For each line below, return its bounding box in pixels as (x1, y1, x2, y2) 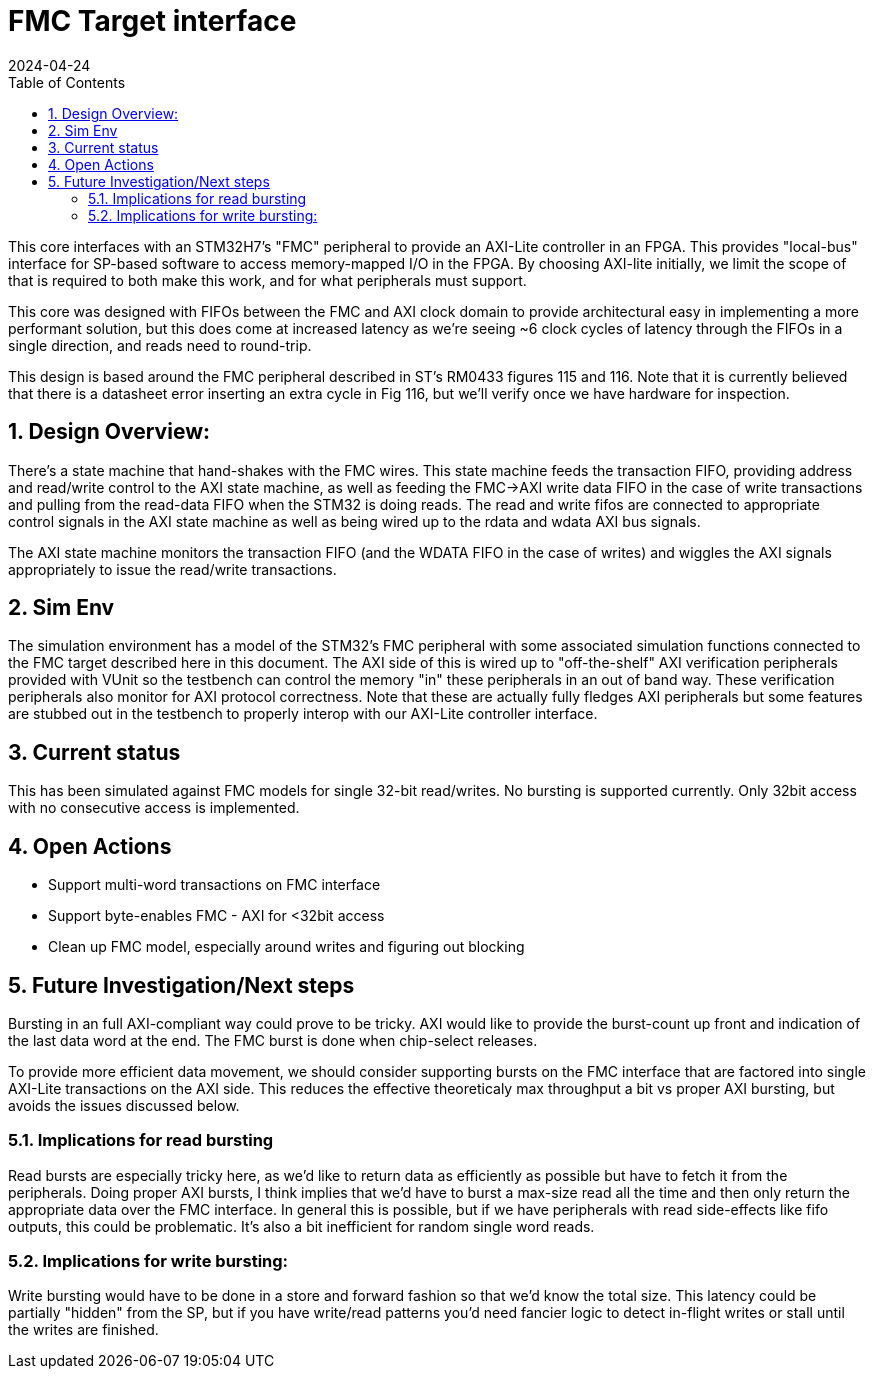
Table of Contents (8, 73, 126, 91)
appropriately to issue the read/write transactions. (8, 560, 337, 578)
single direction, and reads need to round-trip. (8, 336, 312, 354)
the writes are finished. (8, 1321, 159, 1339)
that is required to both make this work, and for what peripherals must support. (8, 271, 527, 289)
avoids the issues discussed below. (8, 1096, 240, 1114)
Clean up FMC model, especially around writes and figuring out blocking (48, 938, 525, 956)
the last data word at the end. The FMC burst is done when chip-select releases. (8, 1031, 538, 1049)
